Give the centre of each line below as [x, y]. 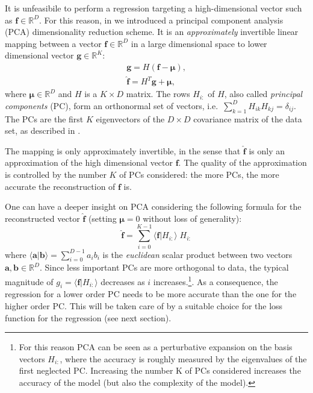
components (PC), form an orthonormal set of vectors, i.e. [112, 105]
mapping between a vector [53, 43]
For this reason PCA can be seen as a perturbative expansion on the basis [156, 347]
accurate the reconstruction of [60, 186]
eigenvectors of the [130, 118]
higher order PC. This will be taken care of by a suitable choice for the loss [144, 305]
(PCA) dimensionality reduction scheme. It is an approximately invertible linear [152, 32]
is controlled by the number [56, 174]
